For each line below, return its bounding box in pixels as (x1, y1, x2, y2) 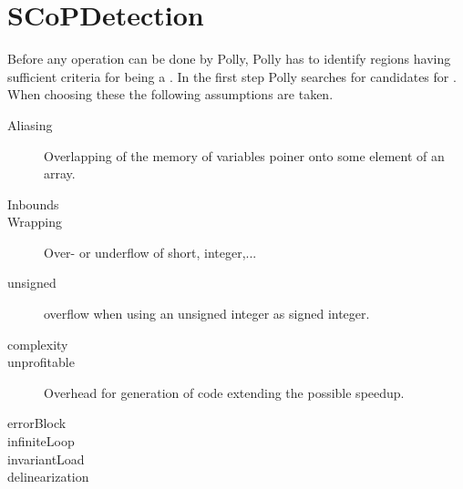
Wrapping (7, 212, 62, 231)
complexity (7, 334, 68, 353)
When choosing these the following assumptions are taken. (7, 85, 334, 104)
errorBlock (7, 413, 67, 433)
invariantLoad (7, 449, 85, 468)
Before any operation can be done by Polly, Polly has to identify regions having (7, 49, 451, 68)
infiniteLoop (7, 432, 75, 451)
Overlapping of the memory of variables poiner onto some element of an (44, 146, 445, 165)
